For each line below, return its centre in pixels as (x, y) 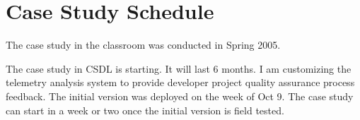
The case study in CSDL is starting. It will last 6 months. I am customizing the (179, 68)
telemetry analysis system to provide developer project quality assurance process (180, 82)
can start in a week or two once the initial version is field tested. (145, 110)
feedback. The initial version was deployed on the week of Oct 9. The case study (180, 96)
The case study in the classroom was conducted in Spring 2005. (143, 45)
